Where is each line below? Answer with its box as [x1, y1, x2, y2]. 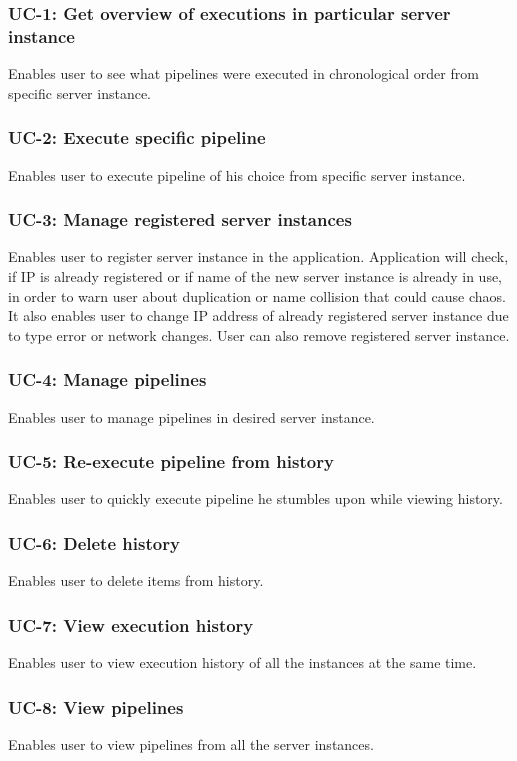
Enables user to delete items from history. [8, 570, 264, 591]
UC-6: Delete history [8, 530, 180, 555]
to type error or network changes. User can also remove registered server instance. [8, 324, 510, 345]
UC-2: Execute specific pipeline [8, 125, 266, 150]
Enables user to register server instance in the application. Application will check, [8, 246, 509, 267]
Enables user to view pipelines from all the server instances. [8, 733, 374, 754]
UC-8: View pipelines [8, 694, 184, 719]
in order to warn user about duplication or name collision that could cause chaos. [8, 285, 506, 306]
